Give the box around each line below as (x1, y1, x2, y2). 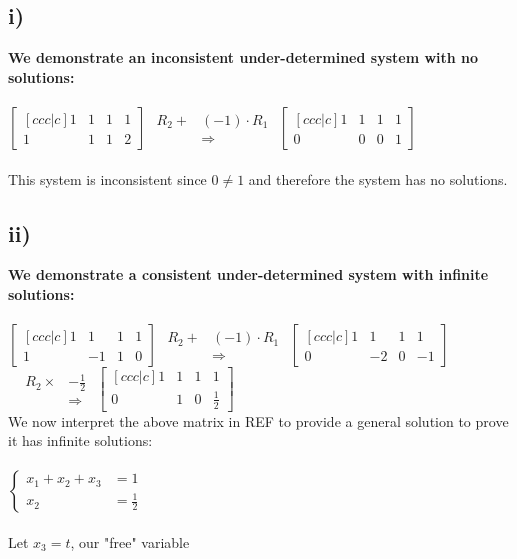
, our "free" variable (70, 531, 190, 552)
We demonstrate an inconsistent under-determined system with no (8, 47, 479, 68)
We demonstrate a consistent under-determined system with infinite (8, 264, 489, 285)
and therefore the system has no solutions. (248, 168, 508, 189)
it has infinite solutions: (8, 430, 153, 451)
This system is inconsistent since (8, 168, 207, 189)
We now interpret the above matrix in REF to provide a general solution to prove (8, 410, 509, 431)
